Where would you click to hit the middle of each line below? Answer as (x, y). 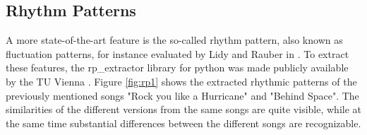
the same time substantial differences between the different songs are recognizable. (183, 123)
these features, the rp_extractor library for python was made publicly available (177, 67)
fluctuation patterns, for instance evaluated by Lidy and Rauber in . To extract (178, 53)
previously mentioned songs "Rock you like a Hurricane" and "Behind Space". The (182, 95)
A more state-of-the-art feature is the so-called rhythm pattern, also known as (174, 40)
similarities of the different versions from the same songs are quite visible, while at (183, 109)
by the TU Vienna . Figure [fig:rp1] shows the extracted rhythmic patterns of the (181, 81)
